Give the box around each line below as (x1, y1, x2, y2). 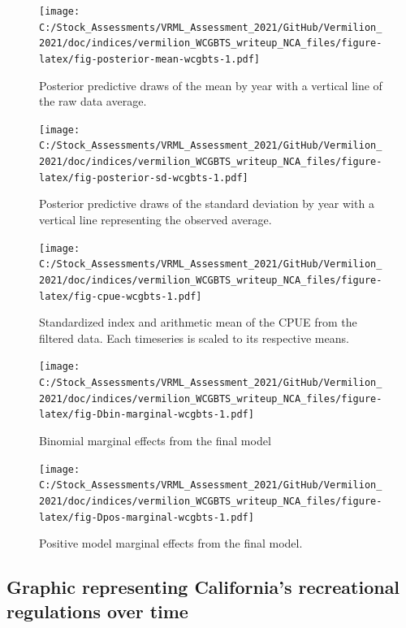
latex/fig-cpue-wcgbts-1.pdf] (39, 290, 202, 302)
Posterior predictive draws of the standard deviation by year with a (39, 195, 374, 212)
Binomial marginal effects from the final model (39, 432, 271, 449)
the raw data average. (39, 93, 147, 110)
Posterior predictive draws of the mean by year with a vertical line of (39, 76, 382, 93)
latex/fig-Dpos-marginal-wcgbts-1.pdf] (39, 511, 254, 523)
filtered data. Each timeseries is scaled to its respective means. (39, 329, 349, 346)
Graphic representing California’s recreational (6, 574, 400, 600)
